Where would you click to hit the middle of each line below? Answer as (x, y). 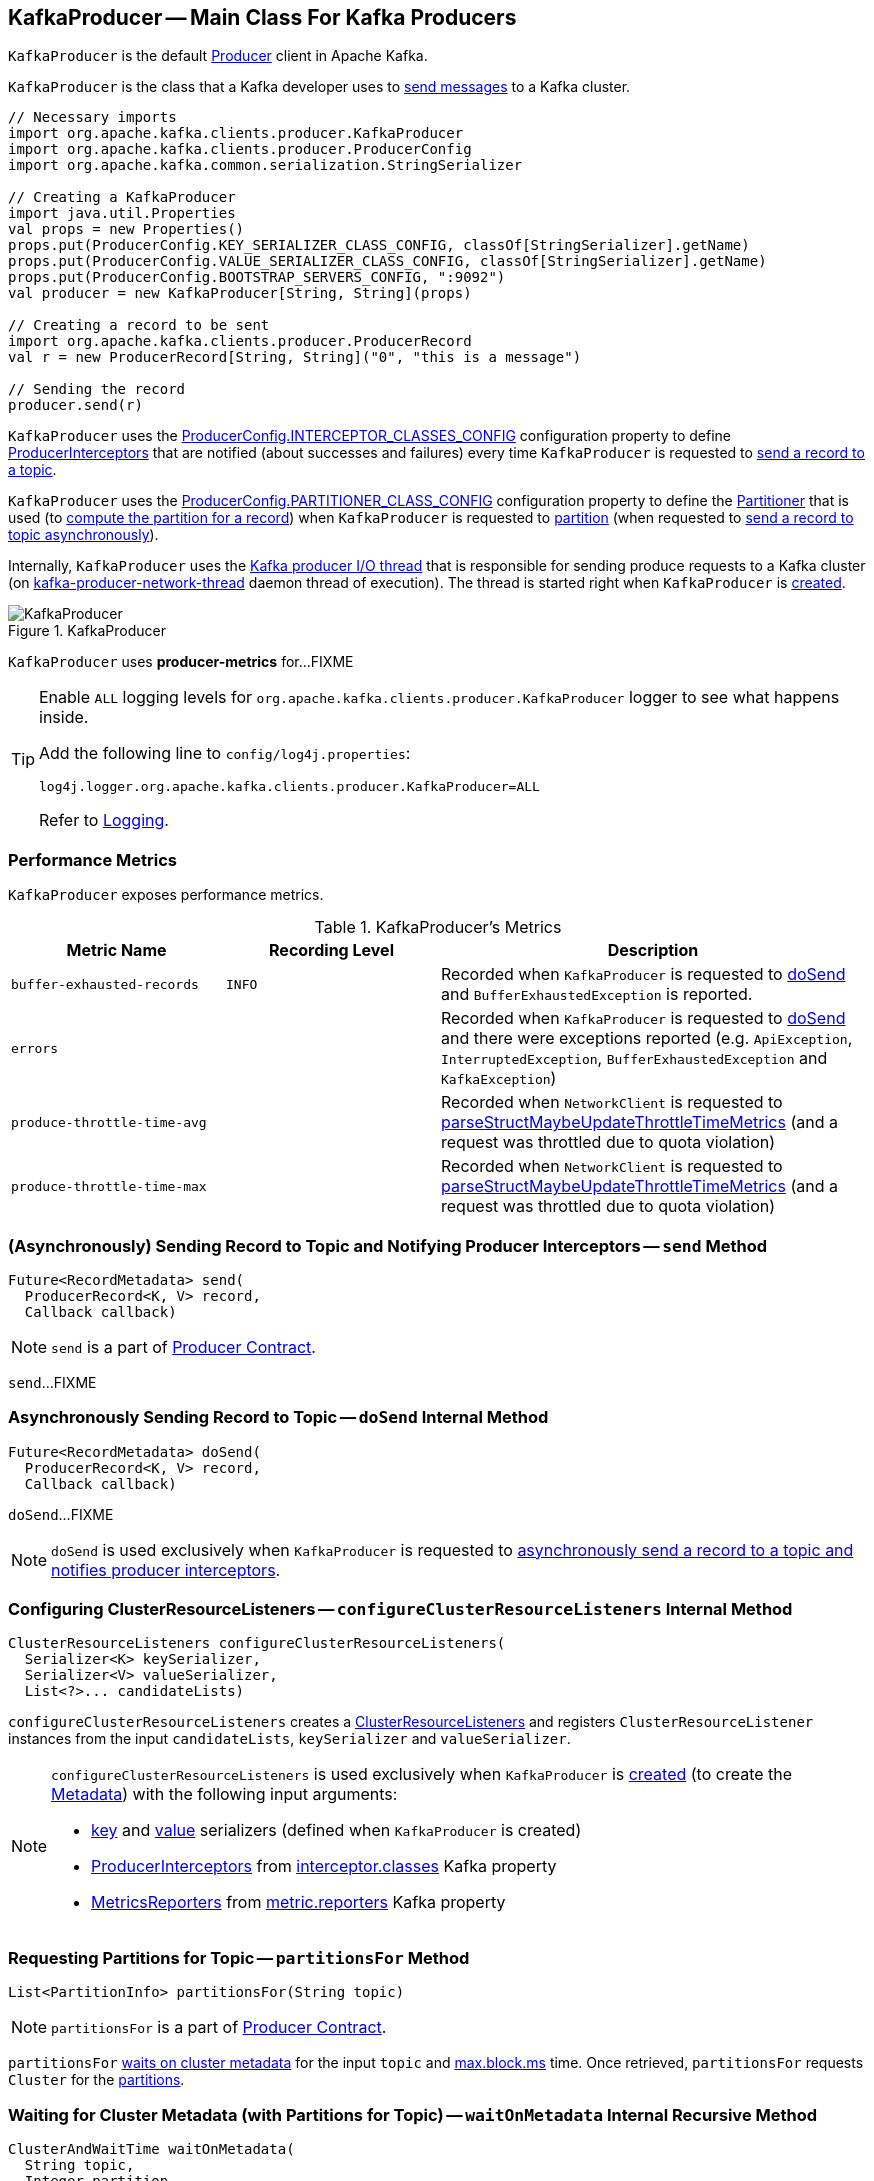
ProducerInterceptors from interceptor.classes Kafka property (324, 1866)
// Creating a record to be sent (139, 325)
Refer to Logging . (104, 820)
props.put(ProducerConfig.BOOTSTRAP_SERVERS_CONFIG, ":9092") (257, 277)
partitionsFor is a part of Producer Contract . (219, 2027)
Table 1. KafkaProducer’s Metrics (438, 927)
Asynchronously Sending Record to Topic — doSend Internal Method (278, 1417)
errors (34, 1048)
